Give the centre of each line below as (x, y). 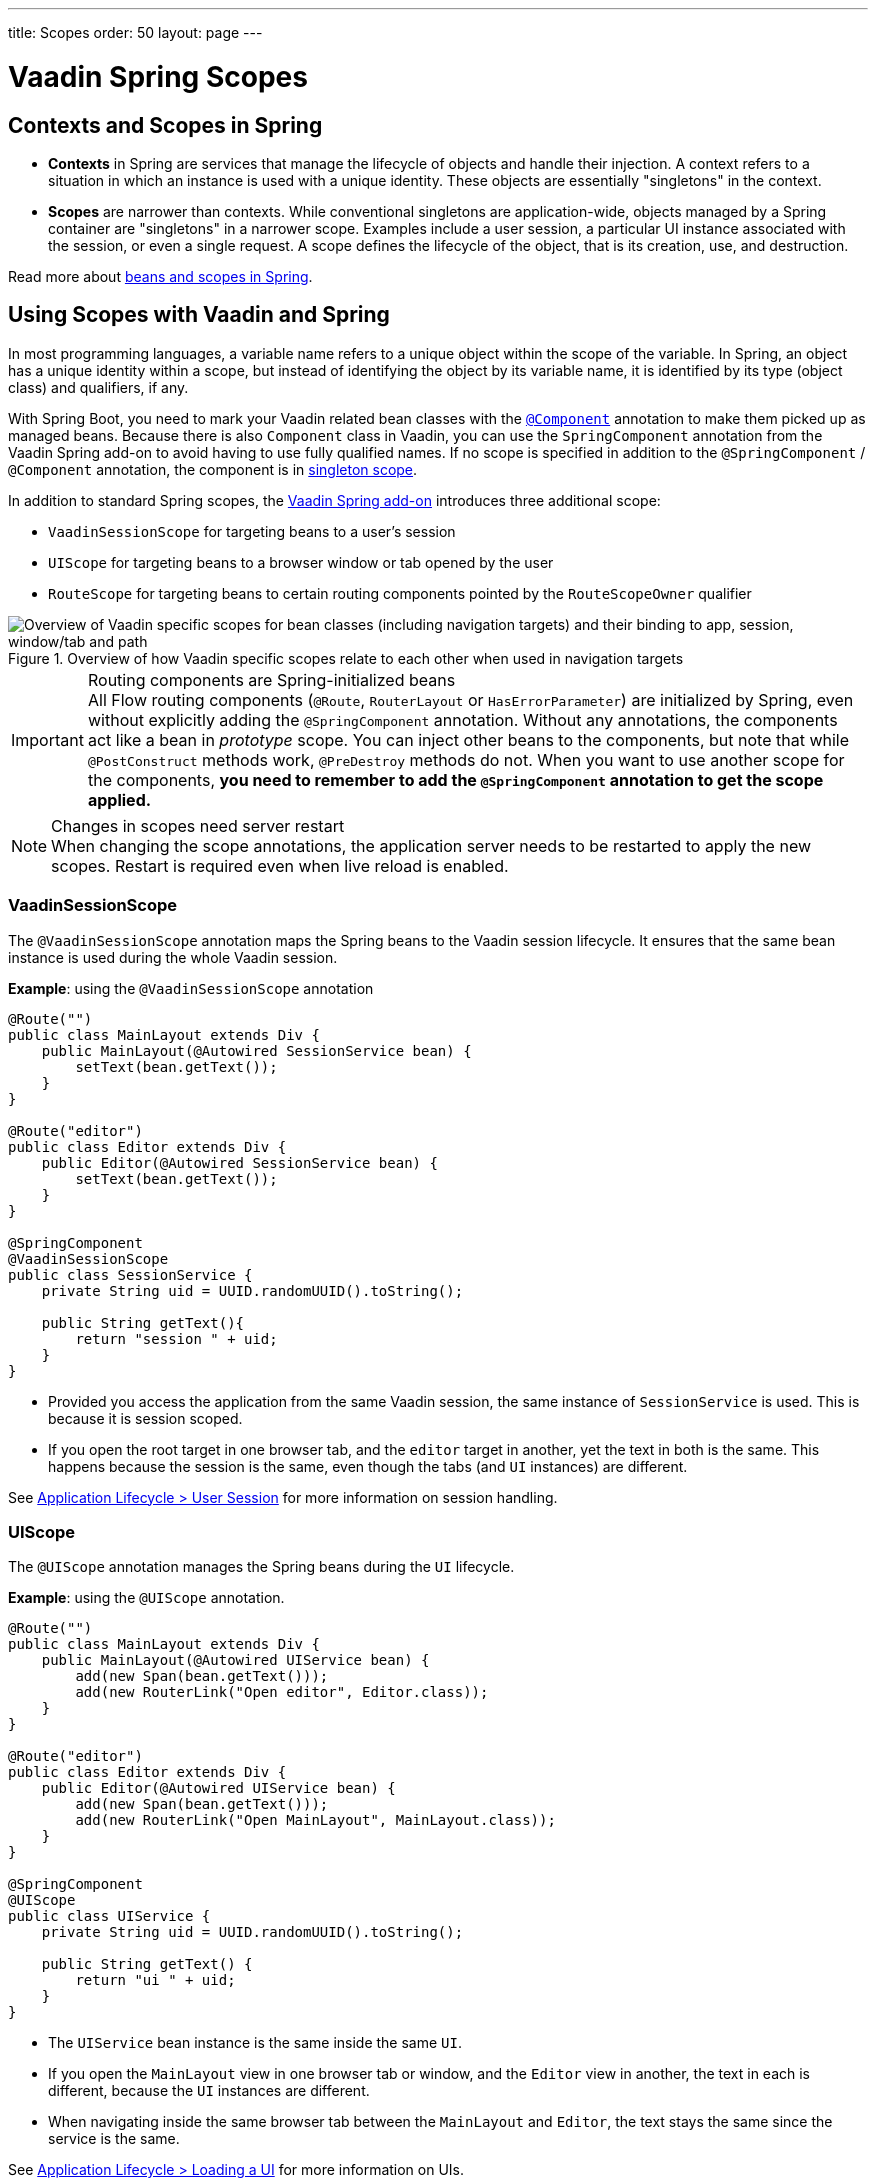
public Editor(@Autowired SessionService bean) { (239, 1162)
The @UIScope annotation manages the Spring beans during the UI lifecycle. (261, 1567)
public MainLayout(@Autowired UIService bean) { (235, 1660)
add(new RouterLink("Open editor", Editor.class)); (282, 1692)
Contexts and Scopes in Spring (165, 125)
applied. (119, 799)
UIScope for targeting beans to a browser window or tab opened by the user (301, 562)
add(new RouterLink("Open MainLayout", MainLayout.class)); (315, 1820)
